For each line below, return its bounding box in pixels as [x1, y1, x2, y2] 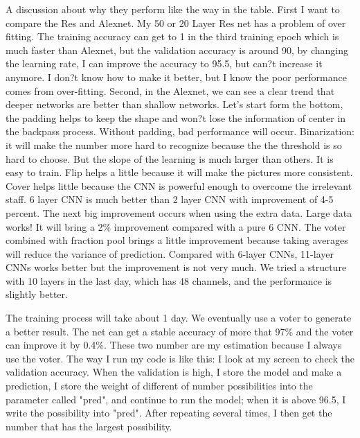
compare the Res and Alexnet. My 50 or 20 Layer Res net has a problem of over [6, 15, 346, 30]
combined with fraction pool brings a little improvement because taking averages [6, 233, 348, 247]
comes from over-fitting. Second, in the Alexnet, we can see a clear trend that [6, 83, 335, 98]
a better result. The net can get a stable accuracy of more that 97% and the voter [6, 324, 354, 338]
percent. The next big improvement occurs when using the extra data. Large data [6, 205, 352, 220]
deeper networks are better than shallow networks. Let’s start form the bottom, [6, 97, 343, 112]
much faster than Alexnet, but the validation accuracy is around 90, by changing [6, 42, 348, 57]
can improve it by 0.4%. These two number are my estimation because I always [6, 338, 342, 352]
